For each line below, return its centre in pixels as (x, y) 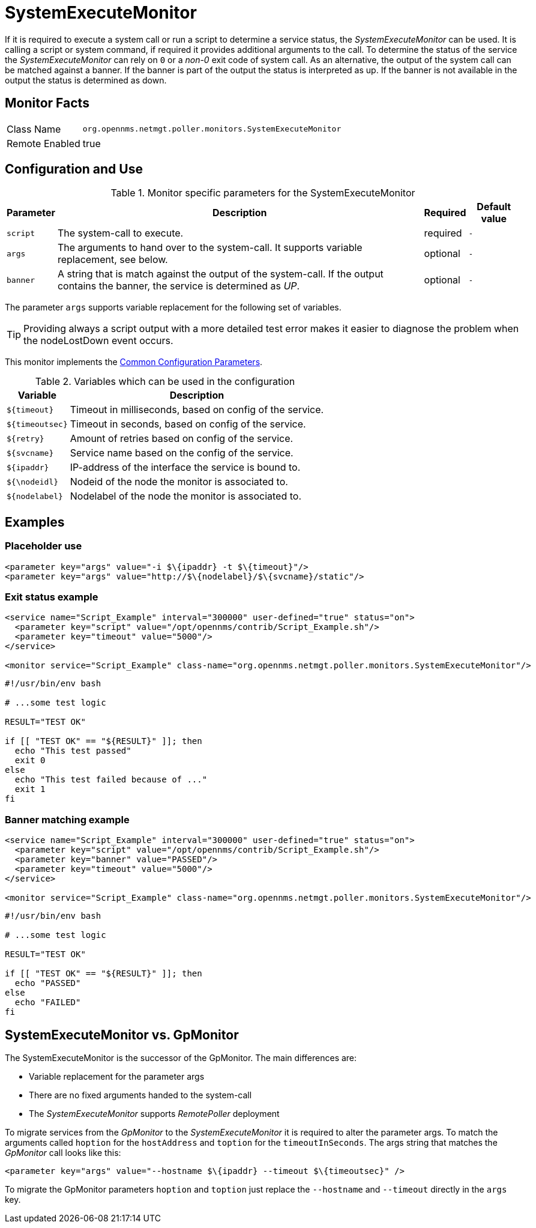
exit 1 (30, 789)
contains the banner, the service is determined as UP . (179, 286)
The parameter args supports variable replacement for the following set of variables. (173, 307)
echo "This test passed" (73, 751)
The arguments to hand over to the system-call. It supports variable (210, 248)
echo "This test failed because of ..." (111, 780)
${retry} (26, 438)
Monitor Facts (47, 103)
